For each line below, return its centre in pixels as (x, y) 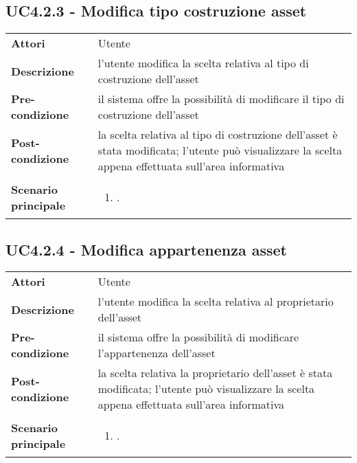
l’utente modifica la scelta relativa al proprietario (216, 302)
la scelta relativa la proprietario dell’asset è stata (215, 373)
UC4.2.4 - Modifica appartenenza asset (146, 249)
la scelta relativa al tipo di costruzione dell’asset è (218, 135)
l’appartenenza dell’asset (157, 353)
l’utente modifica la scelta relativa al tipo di (203, 63)
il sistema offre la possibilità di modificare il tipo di (221, 99)
